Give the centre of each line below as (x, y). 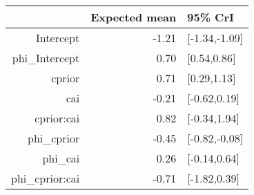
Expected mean (134, 17)
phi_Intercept (46, 58)
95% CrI (211, 17)
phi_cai (61, 158)
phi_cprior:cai (46, 178)
